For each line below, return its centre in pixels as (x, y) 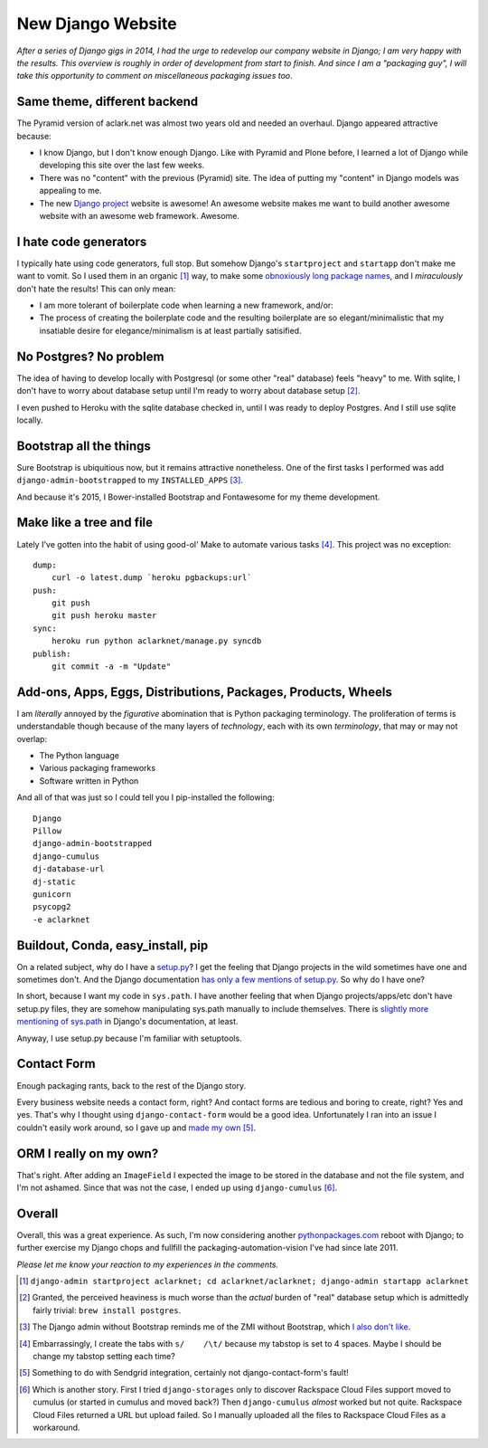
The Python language (79, 756)
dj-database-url (69, 869)
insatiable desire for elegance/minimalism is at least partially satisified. (170, 330)
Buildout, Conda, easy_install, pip (113, 945)
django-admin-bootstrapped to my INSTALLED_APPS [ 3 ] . (130, 481)
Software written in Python (89, 781)
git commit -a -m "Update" (111, 667)
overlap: (32, 738)
